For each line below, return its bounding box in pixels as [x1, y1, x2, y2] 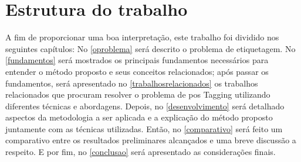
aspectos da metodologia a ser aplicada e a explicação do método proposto [5, 111, 273, 123]
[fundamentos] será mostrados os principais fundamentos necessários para [5, 54, 269, 66]
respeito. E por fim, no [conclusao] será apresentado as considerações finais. [5, 146, 276, 158]
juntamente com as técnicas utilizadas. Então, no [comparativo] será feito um [5, 122, 283, 135]
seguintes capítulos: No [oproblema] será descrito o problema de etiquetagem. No [5, 42, 296, 54]
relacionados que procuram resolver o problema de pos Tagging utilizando [5, 88, 270, 101]
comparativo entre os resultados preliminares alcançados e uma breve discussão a [5, 134, 296, 146]
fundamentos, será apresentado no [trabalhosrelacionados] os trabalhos [5, 77, 258, 89]
